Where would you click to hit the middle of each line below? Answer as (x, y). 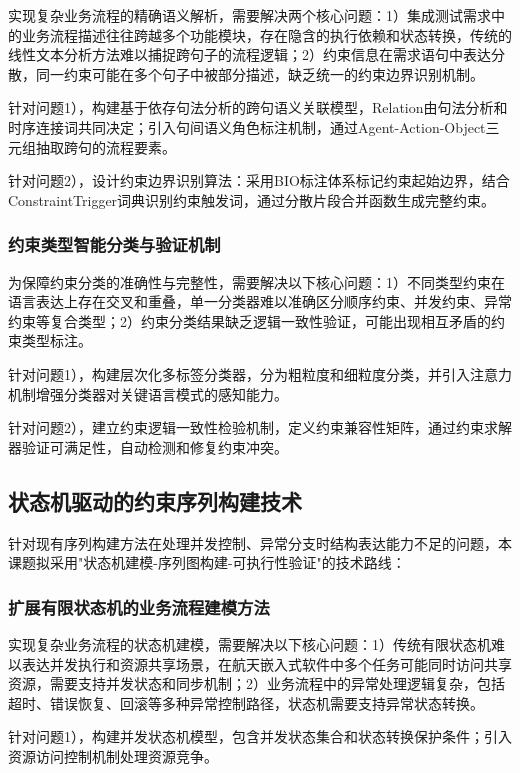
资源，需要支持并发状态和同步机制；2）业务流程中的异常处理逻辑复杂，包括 (256, 683)
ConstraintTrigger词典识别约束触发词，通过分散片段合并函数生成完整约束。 (252, 199)
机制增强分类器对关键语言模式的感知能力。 (148, 393)
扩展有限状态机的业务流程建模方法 (139, 606)
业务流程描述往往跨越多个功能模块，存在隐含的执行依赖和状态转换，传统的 (266, 34)
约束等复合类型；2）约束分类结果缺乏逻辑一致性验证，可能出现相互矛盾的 (249, 320)
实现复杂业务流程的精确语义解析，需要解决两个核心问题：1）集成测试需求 (249, 15)
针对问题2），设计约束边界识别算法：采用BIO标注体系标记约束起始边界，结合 (259, 180)
